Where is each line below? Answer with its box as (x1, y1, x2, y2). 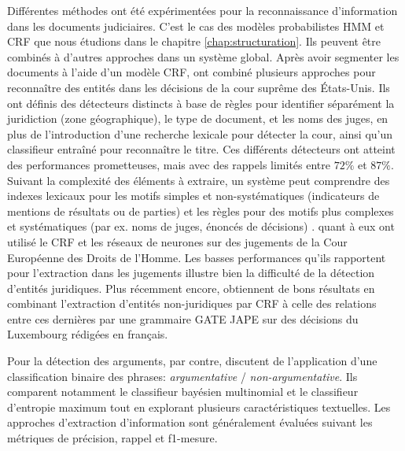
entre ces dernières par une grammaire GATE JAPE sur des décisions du (7, 310, 359, 327)
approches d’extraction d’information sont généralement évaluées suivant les (7, 414, 373, 431)
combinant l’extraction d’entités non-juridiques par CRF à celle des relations (7, 295, 377, 312)
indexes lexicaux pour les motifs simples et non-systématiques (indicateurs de (7, 187, 380, 204)
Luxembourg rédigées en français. (7, 326, 168, 342)
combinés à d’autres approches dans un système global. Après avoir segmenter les (7, 48, 399, 65)
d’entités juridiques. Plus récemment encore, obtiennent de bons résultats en (7, 279, 375, 296)
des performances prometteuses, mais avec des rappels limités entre (7, 156, 331, 172)
